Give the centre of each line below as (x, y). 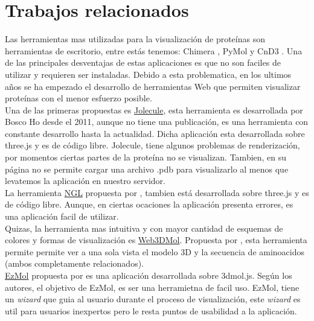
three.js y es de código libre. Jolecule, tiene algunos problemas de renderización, (152, 145)
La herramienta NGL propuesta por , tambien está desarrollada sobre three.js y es (157, 192)
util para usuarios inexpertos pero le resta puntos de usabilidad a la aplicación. (151, 310)
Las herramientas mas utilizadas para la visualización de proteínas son (135, 39)
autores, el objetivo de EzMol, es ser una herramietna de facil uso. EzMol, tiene (152, 287)
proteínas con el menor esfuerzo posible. (78, 98)
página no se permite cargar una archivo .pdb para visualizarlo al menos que (147, 169)
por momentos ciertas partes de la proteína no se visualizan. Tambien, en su (146, 157)
